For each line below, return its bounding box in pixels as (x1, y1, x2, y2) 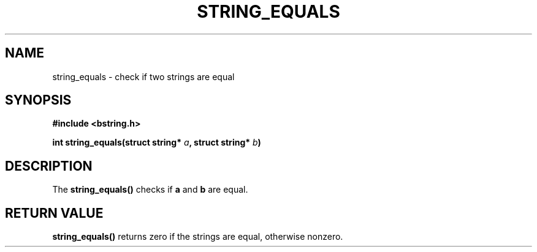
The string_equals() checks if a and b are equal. (52, 184, 248, 195)
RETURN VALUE (5, 205, 104, 221)
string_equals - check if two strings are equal (52, 71, 235, 82)
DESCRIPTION (5, 158, 93, 174)
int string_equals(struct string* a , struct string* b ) (52, 137, 261, 148)
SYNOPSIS (5, 92, 72, 108)
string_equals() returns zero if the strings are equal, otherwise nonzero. (52, 231, 343, 242)
